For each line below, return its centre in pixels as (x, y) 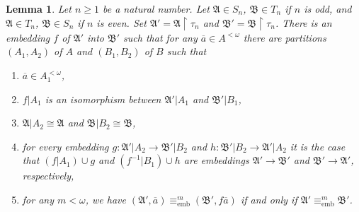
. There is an (303, 22)
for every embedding (65, 146)
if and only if (269, 199)
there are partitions (285, 37)
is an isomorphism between (103, 99)
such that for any (160, 37)
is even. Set (121, 22)
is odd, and (328, 8)
